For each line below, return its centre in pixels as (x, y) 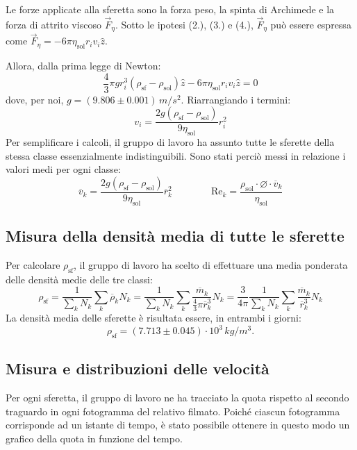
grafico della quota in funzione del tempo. (94, 438)
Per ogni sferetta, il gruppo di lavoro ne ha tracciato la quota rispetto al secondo (177, 398)
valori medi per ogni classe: (63, 169)
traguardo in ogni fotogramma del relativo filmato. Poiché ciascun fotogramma (173, 411)
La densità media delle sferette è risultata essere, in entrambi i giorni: (153, 318)
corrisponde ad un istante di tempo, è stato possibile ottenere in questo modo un (178, 425)
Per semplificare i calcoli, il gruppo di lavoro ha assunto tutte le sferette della (170, 142)
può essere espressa (311, 24)
